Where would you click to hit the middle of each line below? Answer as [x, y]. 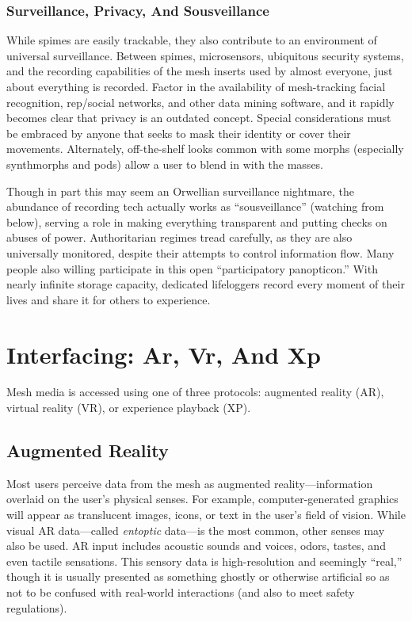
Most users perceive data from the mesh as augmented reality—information [190, 483]
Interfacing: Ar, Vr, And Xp [164, 354]
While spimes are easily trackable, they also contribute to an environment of [192, 40]
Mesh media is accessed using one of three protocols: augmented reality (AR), [195, 392]
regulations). [37, 607]
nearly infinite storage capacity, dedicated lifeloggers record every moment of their [206, 284]
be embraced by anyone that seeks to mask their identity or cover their [179, 133]
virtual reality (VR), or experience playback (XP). [129, 408]
